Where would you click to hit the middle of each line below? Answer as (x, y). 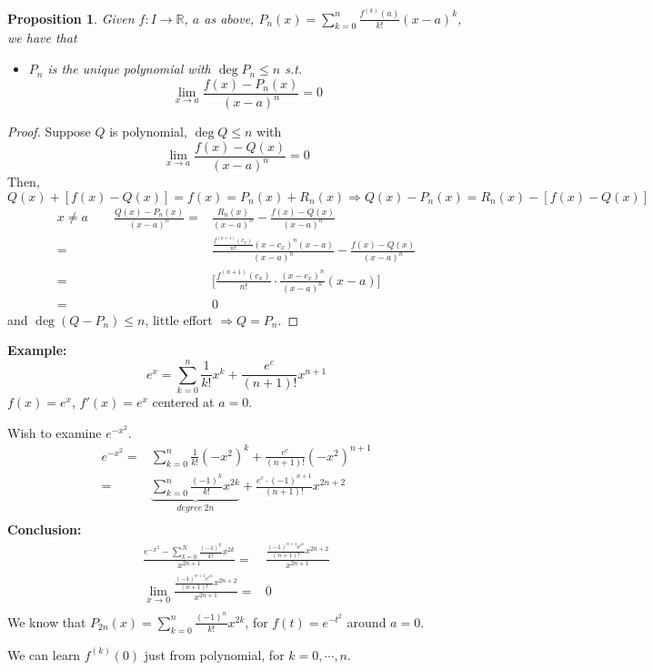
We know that (47, 621)
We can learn (44, 654)
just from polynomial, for (214, 654)
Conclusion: (45, 529)
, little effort (179, 319)
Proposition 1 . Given (71, 18)
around (367, 621)
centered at (183, 402)
